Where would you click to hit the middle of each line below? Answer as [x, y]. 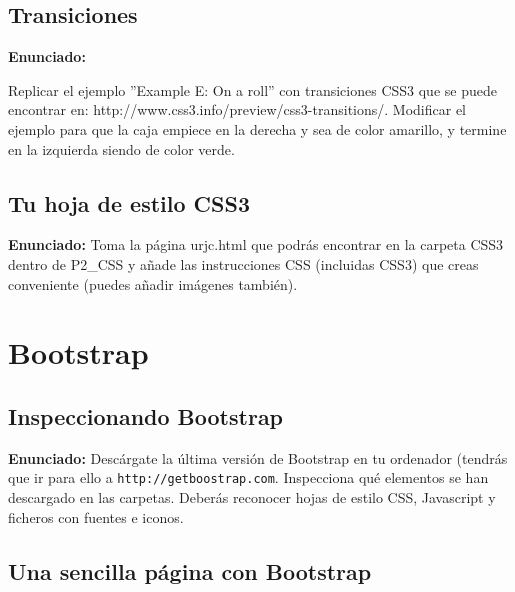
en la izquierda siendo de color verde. [121, 148]
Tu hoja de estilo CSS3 [129, 202]
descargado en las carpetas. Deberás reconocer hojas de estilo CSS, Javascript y [252, 496]
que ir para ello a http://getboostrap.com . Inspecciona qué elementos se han [248, 477]
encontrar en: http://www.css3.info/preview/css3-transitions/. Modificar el [237, 109]
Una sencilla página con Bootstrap [190, 570]
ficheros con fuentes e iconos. [96, 516]
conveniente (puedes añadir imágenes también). [153, 283]
